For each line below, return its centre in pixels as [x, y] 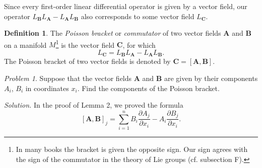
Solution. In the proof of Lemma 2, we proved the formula [94, 105]
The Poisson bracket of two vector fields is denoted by [87, 61]
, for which [139, 45]
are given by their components [211, 78]
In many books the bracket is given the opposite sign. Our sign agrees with [132, 149]
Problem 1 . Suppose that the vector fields [68, 78]
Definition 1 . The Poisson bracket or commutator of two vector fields [113, 33]
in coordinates [47, 88]
